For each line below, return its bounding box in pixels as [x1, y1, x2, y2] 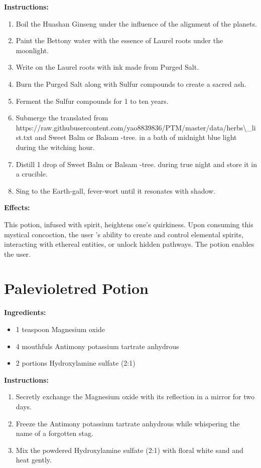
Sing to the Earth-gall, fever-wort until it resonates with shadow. [16, 185, 216, 196]
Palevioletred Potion [4, 278, 149, 298]
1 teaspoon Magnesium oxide [16, 324, 105, 334]
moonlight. [16, 45, 49, 55]
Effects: [4, 202, 30, 213]
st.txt [16, 132, 33, 142]
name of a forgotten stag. [16, 428, 93, 438]
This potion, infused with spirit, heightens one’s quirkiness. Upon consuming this [4, 219, 253, 229]
